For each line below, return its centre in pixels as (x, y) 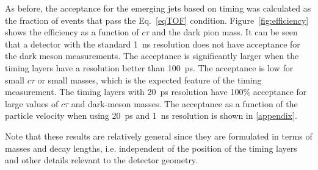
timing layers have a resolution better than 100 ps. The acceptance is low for (149, 67)
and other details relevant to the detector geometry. (101, 160)
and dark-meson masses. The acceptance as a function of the (184, 103)
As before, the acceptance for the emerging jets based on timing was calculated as (158, 8)
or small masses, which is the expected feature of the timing (150, 80)
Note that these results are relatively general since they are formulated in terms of (159, 136)
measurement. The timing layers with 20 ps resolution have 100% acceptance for (156, 92)
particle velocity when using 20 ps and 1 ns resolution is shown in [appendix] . (151, 115)
